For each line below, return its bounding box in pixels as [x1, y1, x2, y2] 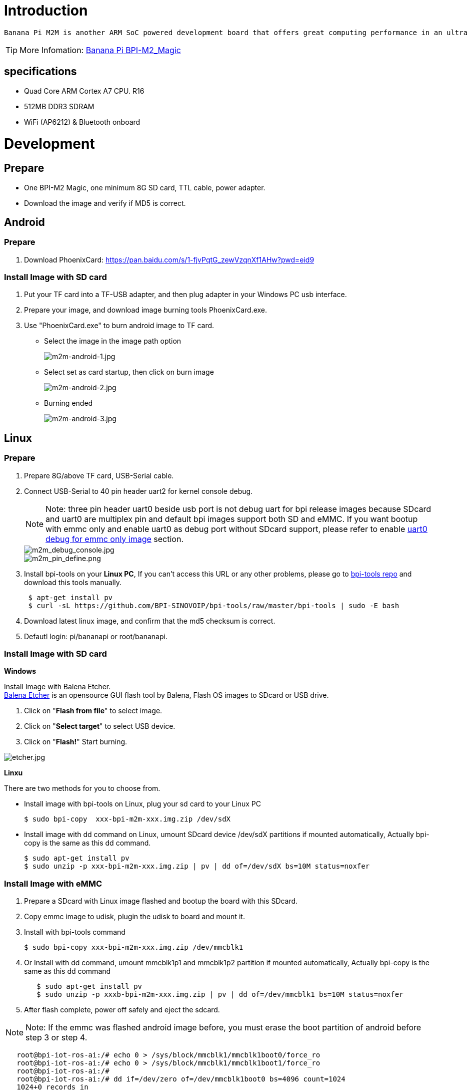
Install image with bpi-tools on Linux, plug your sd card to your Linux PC [24, 799, 261, 808]
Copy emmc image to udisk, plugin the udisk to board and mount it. [24, 912, 245, 921]
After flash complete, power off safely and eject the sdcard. [24, 1005, 220, 1014]
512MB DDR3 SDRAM [24, 102, 94, 111]
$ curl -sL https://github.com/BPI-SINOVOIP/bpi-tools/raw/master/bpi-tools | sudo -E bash [28, 601, 399, 610]
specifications [4, 65, 77, 78]
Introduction [4, 2, 88, 19]
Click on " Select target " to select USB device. [24, 722, 175, 731]
